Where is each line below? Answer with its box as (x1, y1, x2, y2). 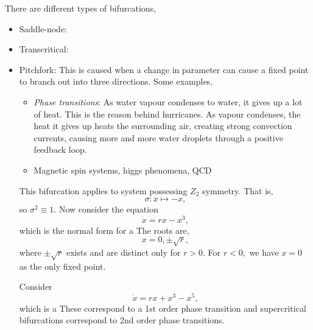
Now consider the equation (58, 203, 158, 216)
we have (249, 245, 279, 258)
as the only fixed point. (19, 259, 106, 272)
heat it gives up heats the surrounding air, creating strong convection (33, 119, 292, 132)
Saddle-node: (19, 22, 67, 35)
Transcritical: (19, 43, 69, 55)
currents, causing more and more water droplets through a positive (33, 131, 283, 144)
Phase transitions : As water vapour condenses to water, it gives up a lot (33, 95, 303, 108)
